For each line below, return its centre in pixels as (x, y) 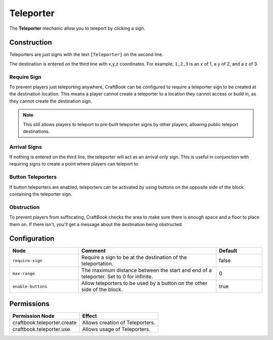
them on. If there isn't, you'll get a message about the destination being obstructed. (96, 224)
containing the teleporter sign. (41, 194)
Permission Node (34, 316)
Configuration (32, 239)
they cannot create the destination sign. (51, 101)
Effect (89, 316)
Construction (31, 43)
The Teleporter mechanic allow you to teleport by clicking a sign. (77, 28)
